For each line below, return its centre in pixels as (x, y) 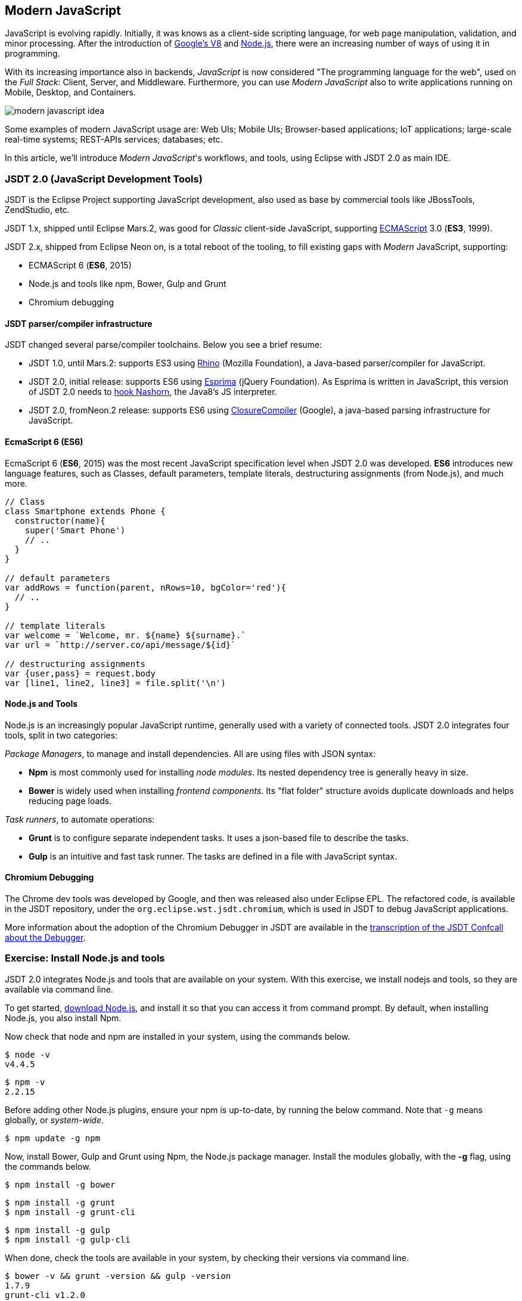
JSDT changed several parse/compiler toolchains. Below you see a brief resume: (164, 345)
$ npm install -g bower (60, 1184)
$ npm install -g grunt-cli (70, 1212)
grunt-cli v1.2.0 (45, 1295)
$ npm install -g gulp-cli (68, 1239)
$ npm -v (25, 1082)
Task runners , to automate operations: (80, 819)
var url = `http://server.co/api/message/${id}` (120, 645)
